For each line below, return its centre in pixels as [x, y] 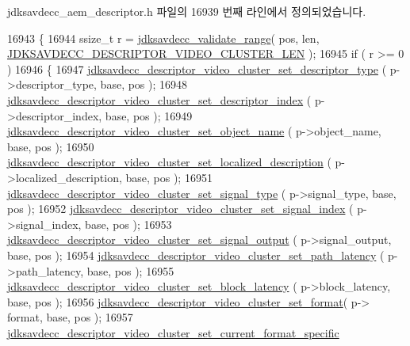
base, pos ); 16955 [130, 270]
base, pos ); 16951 [169, 177]
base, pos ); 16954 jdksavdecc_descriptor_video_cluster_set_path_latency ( [196, 255]
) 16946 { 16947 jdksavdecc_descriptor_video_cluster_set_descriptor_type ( [197, 68]
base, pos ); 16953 [128, 224]
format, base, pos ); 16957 [70, 317]
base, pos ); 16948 [144, 84]
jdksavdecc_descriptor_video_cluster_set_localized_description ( [169, 162]
